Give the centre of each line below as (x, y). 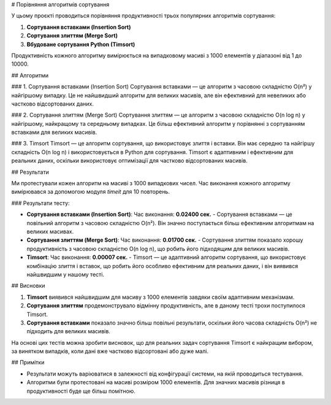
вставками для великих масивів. (54, 133)
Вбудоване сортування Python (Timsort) (81, 44)
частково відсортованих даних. (53, 104)
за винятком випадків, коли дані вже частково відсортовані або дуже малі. (110, 351)
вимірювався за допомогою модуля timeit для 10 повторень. (90, 192)
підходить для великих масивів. (68, 331)
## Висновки (28, 286)
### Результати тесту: (40, 203)
